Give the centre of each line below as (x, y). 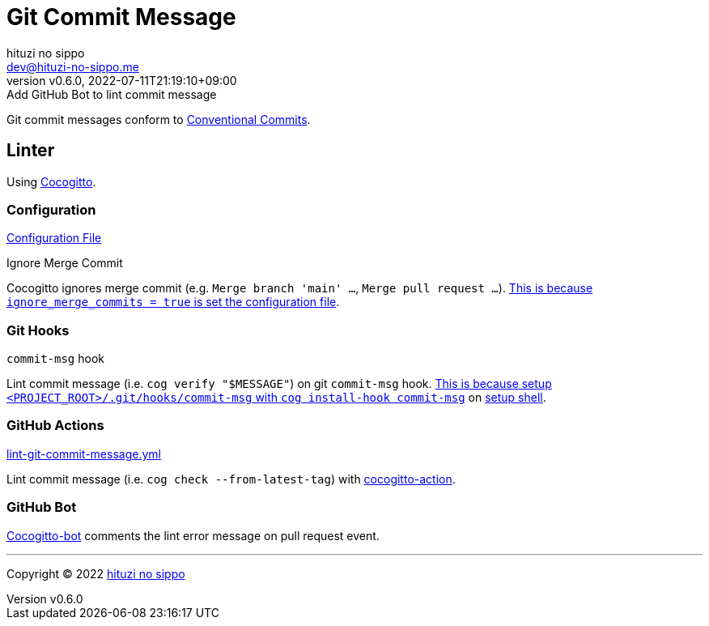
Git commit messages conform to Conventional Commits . (159, 119)
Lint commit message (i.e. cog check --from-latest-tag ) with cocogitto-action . (231, 479)
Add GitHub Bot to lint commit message (112, 94)
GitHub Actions (55, 426)
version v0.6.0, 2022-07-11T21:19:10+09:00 (122, 80)
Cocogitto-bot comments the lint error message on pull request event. (193, 535)
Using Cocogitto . (51, 181)
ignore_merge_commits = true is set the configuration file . (173, 302)
